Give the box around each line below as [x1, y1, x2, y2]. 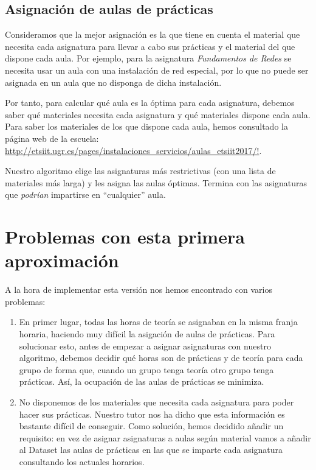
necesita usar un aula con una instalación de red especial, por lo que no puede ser [5, 63, 309, 76]
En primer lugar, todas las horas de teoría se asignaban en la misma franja [19, 315, 298, 328]
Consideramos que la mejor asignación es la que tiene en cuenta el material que [5, 28, 300, 41]
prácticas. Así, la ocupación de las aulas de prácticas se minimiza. [19, 375, 264, 388]
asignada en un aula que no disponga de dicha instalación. [5, 75, 222, 88]
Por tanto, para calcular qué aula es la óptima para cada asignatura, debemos [5, 96, 295, 109]
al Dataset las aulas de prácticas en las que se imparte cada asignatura [19, 443, 283, 456]
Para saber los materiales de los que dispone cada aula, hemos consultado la [5, 120, 288, 133]
